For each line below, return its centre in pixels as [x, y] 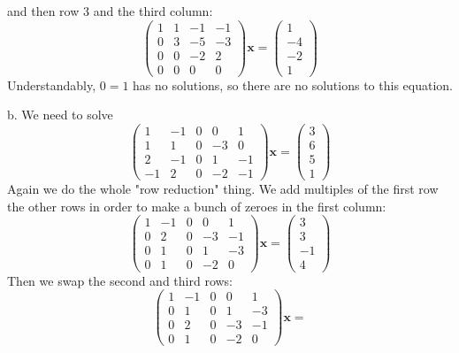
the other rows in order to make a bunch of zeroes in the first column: [197, 206]
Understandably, [52, 84]
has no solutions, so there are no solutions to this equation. [293, 84]
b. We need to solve [60, 115]
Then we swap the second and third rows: [120, 280]
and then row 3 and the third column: [110, 11]
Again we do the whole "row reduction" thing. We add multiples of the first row [223, 189]
